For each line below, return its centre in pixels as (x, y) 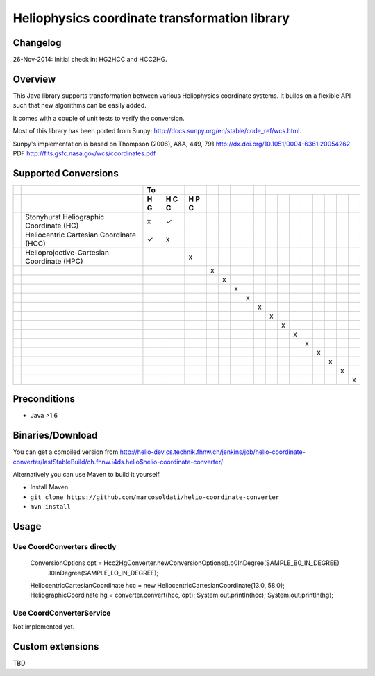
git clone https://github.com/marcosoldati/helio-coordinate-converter (155, 497)
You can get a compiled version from (66, 452)
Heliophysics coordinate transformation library (151, 18)
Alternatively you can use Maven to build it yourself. (87, 475)
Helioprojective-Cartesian (67, 252)
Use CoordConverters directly (65, 546)
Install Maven (49, 487)
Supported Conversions (66, 173)
